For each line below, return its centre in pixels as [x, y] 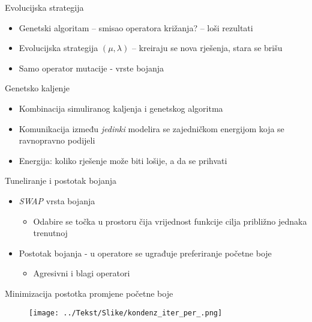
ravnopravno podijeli [57, 140]
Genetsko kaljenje [37, 88]
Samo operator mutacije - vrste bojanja [91, 68]
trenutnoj [50, 233]
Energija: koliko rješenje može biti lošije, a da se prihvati [123, 160]
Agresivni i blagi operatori [82, 273]
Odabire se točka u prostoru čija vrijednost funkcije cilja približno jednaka [170, 221]
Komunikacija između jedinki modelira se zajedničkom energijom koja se [151, 128]
